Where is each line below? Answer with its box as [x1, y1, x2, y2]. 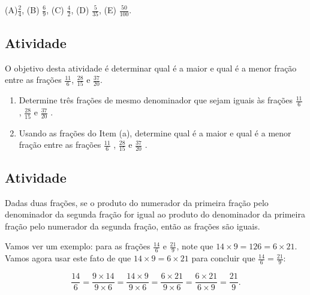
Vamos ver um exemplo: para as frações [5, 240, 151, 252]
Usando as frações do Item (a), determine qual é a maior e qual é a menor [19, 126, 291, 139]
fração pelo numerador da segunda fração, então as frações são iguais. [5, 219, 260, 232]
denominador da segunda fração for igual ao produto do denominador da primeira [5, 208, 305, 220]
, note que [176, 240, 213, 252]
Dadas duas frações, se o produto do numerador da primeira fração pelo [5, 196, 269, 208]
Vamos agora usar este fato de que [5, 252, 131, 264]
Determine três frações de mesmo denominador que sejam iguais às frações [19, 94, 293, 106]
